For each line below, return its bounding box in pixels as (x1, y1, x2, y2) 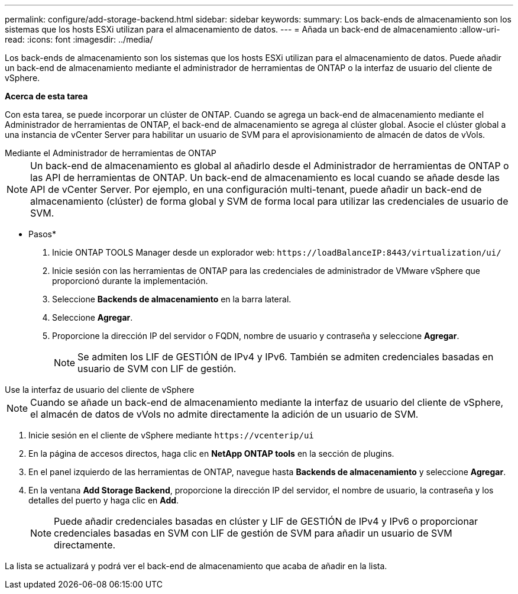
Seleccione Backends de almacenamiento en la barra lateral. (52, 294, 292, 304)
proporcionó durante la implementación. (52, 276, 208, 286)
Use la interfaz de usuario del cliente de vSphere (5, 385, 195, 395)
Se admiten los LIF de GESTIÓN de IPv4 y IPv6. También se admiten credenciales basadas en (77, 351, 494, 363)
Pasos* (28, 229, 56, 239)
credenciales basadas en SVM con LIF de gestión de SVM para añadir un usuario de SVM (54, 527, 452, 539)
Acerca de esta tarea (5, 91, 88, 101)
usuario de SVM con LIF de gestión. (77, 363, 237, 375)
